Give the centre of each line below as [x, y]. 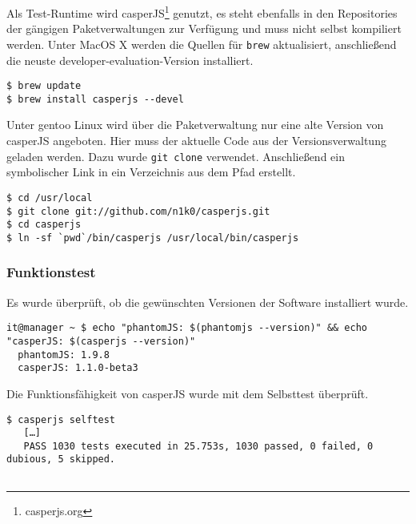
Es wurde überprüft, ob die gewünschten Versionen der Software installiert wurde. [208, 302]
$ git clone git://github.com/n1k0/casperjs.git [138, 211]
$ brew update [44, 86]
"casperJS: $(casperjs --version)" [101, 341]
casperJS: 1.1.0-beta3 [78, 368]
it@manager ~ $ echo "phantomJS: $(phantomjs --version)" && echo [187, 328]
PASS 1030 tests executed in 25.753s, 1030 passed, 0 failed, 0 [198, 446]
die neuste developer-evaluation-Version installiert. [130, 60]
